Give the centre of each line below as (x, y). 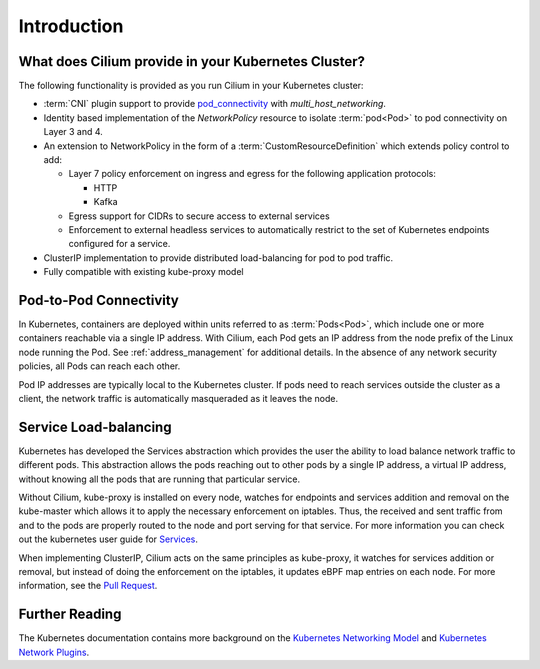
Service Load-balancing (95, 426)
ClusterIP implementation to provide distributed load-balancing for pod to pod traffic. (218, 257)
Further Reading (70, 614)
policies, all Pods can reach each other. (99, 366)
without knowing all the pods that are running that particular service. (159, 479)
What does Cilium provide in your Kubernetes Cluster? (191, 61)
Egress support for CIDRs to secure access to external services (199, 216)
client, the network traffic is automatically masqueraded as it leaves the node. (178, 398)
